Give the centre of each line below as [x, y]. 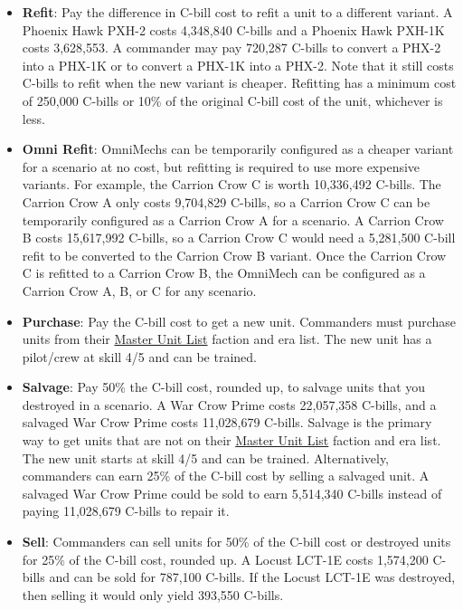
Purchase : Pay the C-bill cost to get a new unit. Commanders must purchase [239, 321]
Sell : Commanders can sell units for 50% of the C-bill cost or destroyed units [236, 542]
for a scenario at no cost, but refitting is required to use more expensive [221, 166]
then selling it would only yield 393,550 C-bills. [153, 594]
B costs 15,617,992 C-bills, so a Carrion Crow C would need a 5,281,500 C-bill [239, 238]
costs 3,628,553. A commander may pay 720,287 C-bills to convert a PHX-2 [231, 48]
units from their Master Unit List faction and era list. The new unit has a [227, 339]
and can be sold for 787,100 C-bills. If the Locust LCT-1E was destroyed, [252, 577]
